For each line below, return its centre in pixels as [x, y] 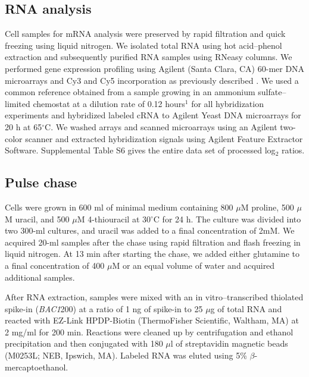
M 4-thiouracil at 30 [114, 219]
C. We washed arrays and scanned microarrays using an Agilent [161, 126]
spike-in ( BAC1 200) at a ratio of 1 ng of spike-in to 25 [104, 308]
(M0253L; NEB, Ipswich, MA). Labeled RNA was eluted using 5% [126, 355]
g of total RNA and [246, 308]
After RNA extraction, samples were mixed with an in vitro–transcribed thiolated [154, 297]
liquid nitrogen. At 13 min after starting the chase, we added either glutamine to [152, 254]
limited [18, 103]
